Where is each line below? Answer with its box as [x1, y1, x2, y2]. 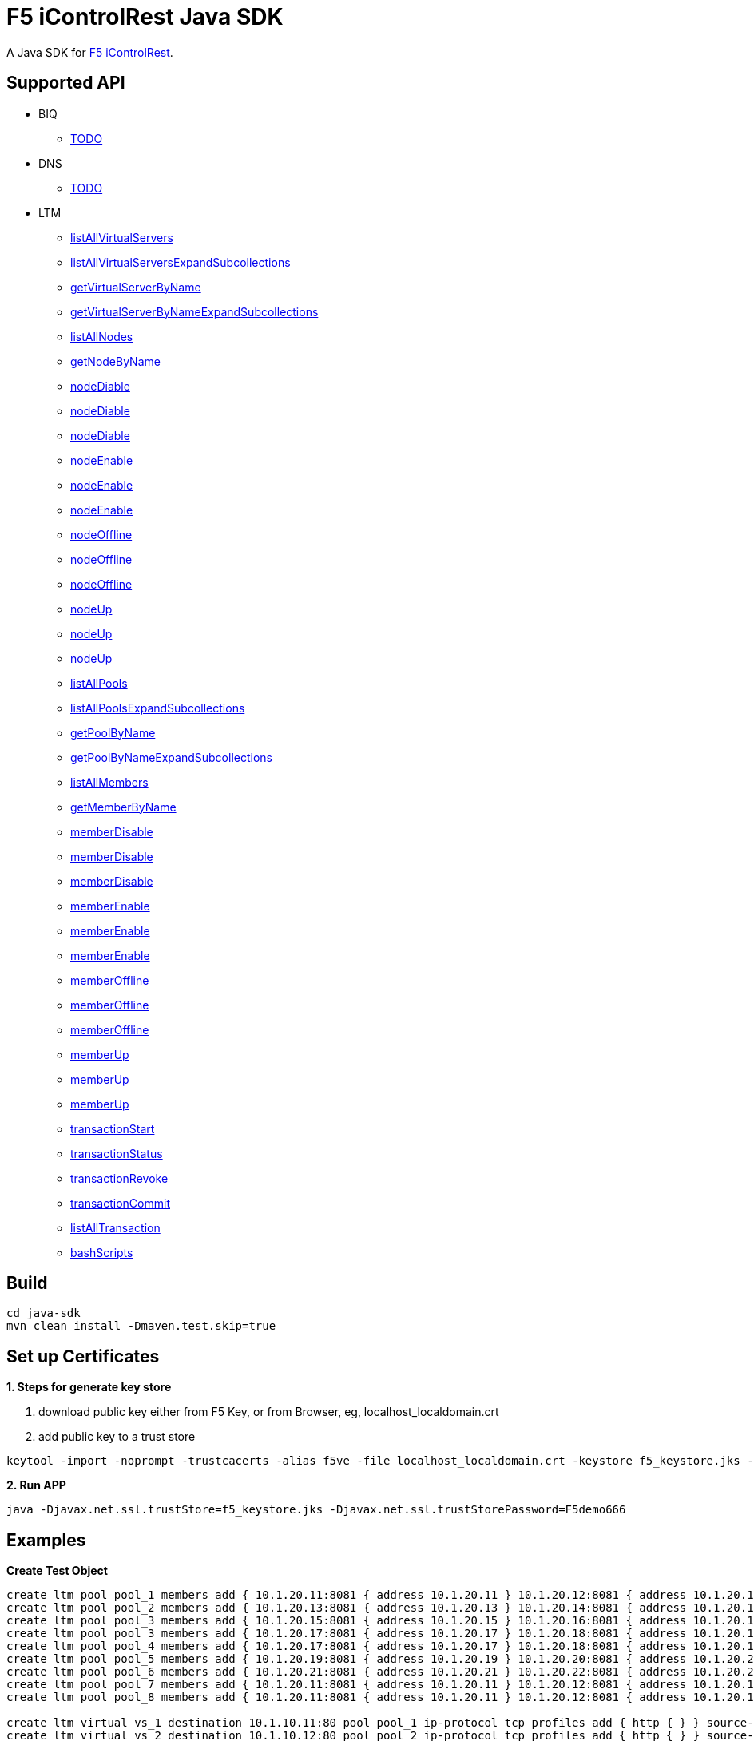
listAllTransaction [70, 1220, 161, 1235]
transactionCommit [70, 1196, 170, 1210]
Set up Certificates [6, 1346, 160, 1366]
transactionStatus [70, 1146, 163, 1160]
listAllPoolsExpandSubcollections [70, 700, 245, 715]
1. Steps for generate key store [6, 1380, 172, 1394]
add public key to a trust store [38, 1430, 196, 1444]
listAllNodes [70, 329, 133, 343]
